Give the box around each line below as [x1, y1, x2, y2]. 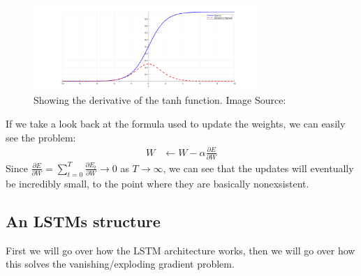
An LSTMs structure [6, 210, 161, 231]
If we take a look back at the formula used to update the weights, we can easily [6, 116, 346, 130]
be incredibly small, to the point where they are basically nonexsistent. [6, 176, 309, 190]
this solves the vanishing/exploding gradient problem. [6, 256, 235, 271]
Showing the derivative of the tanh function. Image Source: [34, 93, 286, 107]
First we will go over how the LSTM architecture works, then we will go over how [6, 243, 355, 257]
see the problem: [6, 130, 76, 144]
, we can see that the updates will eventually [163, 160, 354, 175]
